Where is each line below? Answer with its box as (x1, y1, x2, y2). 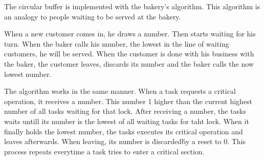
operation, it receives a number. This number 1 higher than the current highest (4, 95, 253, 106)
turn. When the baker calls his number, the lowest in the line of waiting (4, 38, 229, 49)
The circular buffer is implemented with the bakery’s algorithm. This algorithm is (4, 1, 260, 11)
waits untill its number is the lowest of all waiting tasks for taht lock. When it (4, 115, 249, 126)
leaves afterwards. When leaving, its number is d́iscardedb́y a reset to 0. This (4, 136, 246, 147)
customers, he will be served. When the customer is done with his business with (4, 48, 254, 59)
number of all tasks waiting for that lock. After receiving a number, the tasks (4, 106, 247, 116)
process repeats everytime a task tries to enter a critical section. (4, 146, 205, 156)
